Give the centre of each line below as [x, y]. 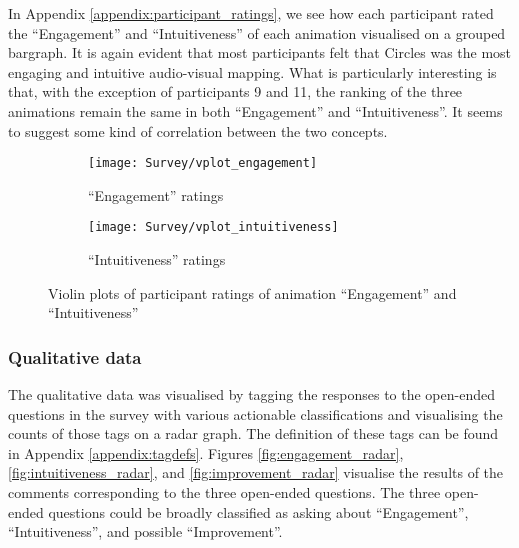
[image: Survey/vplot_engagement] [203, 163]
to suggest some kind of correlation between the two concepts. [198, 130]
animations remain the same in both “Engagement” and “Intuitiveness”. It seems [255, 110]
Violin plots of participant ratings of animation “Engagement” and [252, 292]
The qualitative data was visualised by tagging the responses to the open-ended [251, 394]
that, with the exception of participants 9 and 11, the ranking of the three [235, 91]
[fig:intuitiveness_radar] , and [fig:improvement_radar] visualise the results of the [256, 472]
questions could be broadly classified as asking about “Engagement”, [258, 511]
